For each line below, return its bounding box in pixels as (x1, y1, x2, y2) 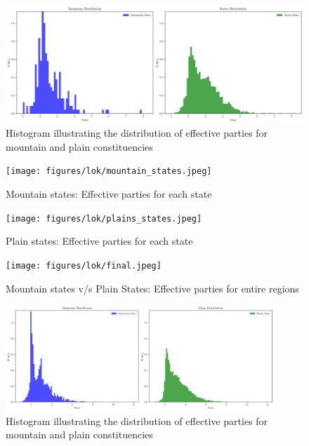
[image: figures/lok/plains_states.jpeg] (6, 213, 202, 224)
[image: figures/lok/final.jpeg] (6, 260, 162, 271)
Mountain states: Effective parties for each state (6, 187, 212, 201)
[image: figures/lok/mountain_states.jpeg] (6, 166, 212, 177)
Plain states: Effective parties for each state (6, 234, 193, 248)
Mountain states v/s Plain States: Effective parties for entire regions (6, 281, 299, 295)
